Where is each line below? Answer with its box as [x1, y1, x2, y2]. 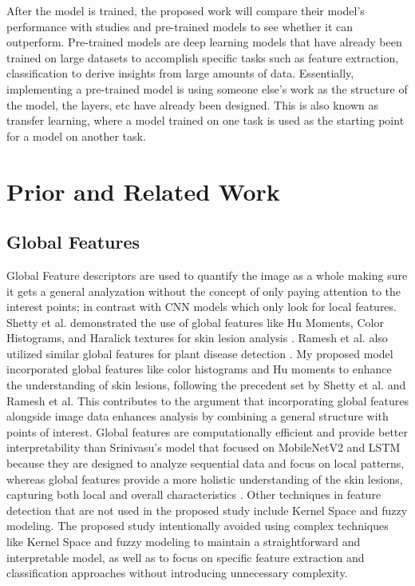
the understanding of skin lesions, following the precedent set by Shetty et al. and [6, 377, 406, 393]
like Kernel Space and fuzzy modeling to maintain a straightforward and [6, 533, 361, 550]
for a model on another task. [6, 127, 146, 144]
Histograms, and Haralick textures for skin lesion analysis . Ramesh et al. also [6, 329, 388, 346]
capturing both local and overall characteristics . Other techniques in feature [6, 486, 381, 503]
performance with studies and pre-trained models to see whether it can [6, 18, 354, 34]
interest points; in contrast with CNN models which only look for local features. [6, 298, 397, 315]
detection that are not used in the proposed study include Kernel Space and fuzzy [6, 501, 408, 518]
